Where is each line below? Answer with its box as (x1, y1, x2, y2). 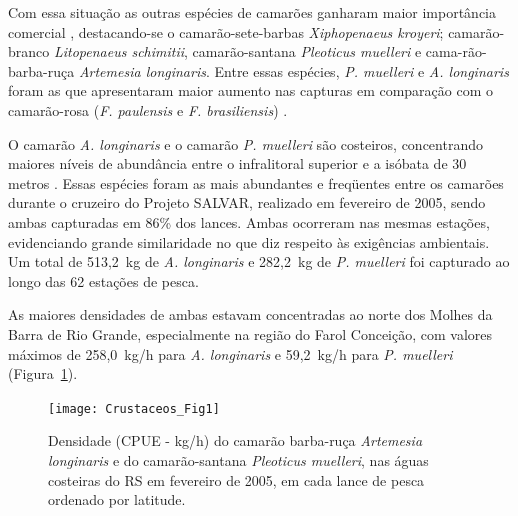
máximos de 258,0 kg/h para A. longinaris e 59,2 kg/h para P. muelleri (8, 343, 453, 364)
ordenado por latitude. (48, 489, 186, 510)
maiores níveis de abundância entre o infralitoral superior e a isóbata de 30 (8, 153, 467, 174)
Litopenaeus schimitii (53, 41, 185, 62)
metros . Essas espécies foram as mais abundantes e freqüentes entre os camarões (8, 172, 504, 193)
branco (8, 41, 50, 62)
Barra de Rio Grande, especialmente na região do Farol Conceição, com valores (8, 323, 493, 344)
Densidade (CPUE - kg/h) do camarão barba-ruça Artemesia (48, 430, 423, 451)
